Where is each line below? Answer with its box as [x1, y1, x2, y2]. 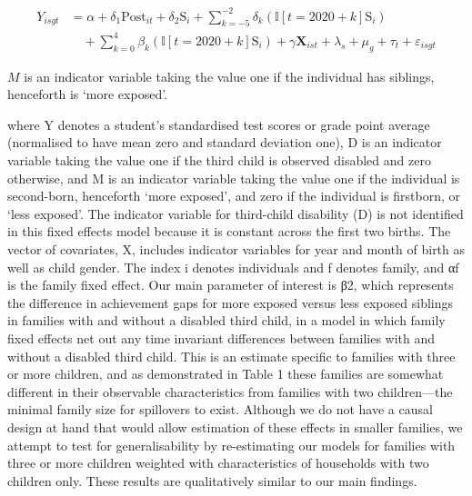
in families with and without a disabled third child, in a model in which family [7, 311, 446, 330]
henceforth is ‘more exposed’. [7, 84, 168, 104]
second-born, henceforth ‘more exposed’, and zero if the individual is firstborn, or [7, 186, 461, 205]
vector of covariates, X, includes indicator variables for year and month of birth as [7, 240, 466, 258]
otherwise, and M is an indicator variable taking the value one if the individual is [7, 168, 460, 187]
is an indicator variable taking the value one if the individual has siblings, [24, 66, 435, 85]
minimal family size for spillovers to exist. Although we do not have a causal [7, 400, 433, 419]
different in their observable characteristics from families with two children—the [7, 382, 453, 401]
